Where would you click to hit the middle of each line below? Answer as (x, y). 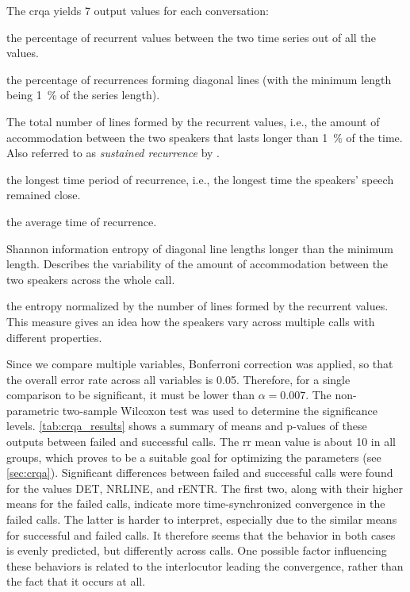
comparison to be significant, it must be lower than (130, 395)
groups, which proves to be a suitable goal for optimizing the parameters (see (194, 457)
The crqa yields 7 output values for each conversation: (138, 10)
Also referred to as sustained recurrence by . (113, 153)
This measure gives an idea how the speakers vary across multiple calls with (191, 321)
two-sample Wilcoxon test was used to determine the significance (220, 410)
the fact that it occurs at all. (76, 581)
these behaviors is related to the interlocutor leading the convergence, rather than (205, 565)
